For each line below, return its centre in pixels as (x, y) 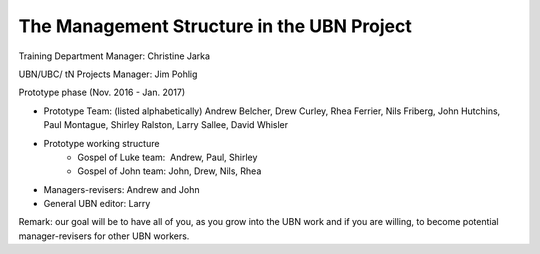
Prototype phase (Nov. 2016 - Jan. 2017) (102, 92)
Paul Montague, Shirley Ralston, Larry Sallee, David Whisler (166, 125)
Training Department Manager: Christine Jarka (114, 56)
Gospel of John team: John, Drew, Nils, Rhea (169, 171)
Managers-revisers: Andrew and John (121, 189)
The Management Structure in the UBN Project (215, 26)
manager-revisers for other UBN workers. (104, 236)
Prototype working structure (101, 143)
